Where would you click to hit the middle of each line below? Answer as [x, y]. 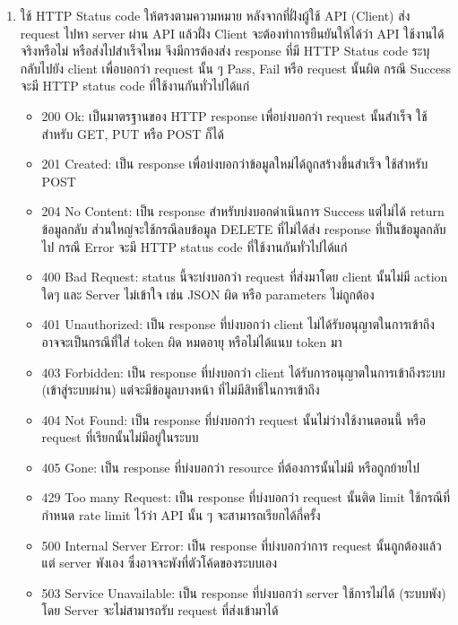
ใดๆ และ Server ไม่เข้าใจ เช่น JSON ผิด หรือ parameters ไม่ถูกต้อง [208, 294]
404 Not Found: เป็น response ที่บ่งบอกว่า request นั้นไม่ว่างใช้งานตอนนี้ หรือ [233, 419]
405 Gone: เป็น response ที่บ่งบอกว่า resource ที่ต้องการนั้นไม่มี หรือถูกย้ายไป [231, 467]
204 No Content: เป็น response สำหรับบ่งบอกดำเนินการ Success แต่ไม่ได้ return [243, 211]
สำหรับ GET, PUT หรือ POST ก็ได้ [133, 133]
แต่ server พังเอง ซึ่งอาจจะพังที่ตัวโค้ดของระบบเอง [160, 563]
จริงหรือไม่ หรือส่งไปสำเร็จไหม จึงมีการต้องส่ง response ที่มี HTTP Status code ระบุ [225, 51]
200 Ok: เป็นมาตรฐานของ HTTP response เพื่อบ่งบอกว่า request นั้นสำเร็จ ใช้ [234, 115]
